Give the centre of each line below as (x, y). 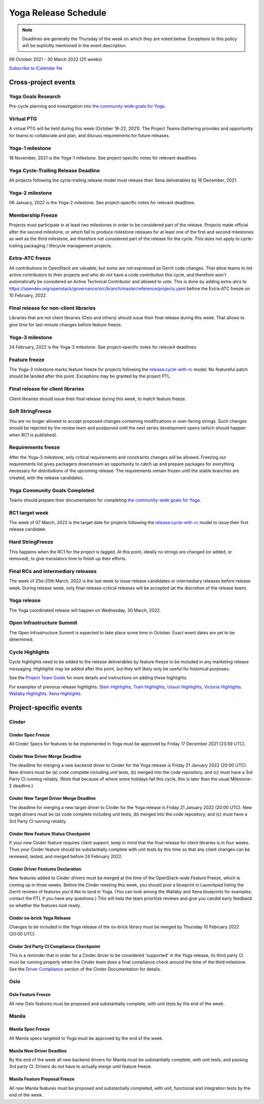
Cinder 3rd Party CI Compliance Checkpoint (55, 946)
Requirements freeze (34, 447)
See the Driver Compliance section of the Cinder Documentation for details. (85, 969)
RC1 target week (29, 513)
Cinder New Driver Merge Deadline (45, 756)
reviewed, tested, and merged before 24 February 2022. (66, 856)
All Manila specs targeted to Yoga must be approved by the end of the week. (86, 1038)
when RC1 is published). (33, 435)
